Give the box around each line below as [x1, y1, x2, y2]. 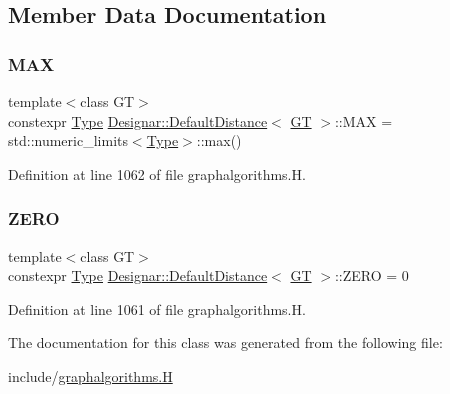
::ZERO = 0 [334, 265, 409, 286]
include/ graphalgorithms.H [8, 365, 173, 386]
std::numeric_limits [8, 130, 128, 151]
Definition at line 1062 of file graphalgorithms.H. [8, 163, 306, 184]
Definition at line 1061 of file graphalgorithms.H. [8, 298, 306, 319]
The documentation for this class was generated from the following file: [8, 332, 443, 353]
